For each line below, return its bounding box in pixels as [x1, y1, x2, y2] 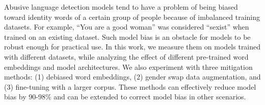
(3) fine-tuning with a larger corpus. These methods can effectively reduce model [4, 81, 256, 92]
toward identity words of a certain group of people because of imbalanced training [4, 11, 260, 22]
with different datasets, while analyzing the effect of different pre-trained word [4, 51, 249, 62]
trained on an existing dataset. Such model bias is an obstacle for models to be [4, 31, 251, 42]
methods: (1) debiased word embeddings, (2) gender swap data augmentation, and [4, 71, 261, 82]
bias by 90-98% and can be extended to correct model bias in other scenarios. [4, 91, 246, 102]
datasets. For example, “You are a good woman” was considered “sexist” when [4, 21, 249, 32]
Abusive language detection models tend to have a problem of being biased [4, 2, 238, 12]
